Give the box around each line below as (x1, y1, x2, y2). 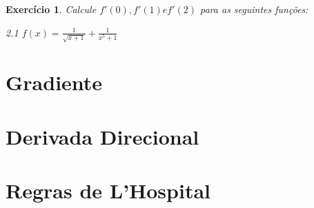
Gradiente (6, 68, 103, 96)
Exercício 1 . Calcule (6, 2, 97, 16)
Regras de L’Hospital (6, 176, 210, 205)
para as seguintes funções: (200, 2, 308, 16)
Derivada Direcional (6, 122, 199, 150)
